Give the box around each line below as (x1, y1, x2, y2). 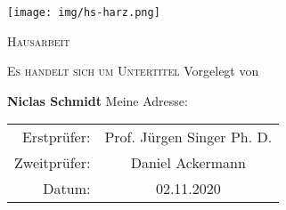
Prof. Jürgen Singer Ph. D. (104, 126, 273, 148)
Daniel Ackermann (130, 152, 246, 174)
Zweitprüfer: (14, 152, 91, 174)
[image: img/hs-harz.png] (7, 6, 160, 19)
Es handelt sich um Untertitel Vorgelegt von (7, 61, 259, 80)
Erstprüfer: (21, 126, 91, 148)
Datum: (43, 178, 91, 199)
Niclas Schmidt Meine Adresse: (7, 91, 188, 109)
